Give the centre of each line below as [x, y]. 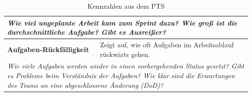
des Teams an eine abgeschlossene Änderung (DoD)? [86, 85]
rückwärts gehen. [125, 54]
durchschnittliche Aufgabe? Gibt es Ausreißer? [87, 32]
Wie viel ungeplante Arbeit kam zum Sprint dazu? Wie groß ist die [122, 22]
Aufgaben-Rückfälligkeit [48, 49]
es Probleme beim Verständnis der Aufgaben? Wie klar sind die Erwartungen [121, 75]
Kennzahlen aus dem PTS [126, 6]
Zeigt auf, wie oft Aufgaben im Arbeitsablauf [167, 45]
